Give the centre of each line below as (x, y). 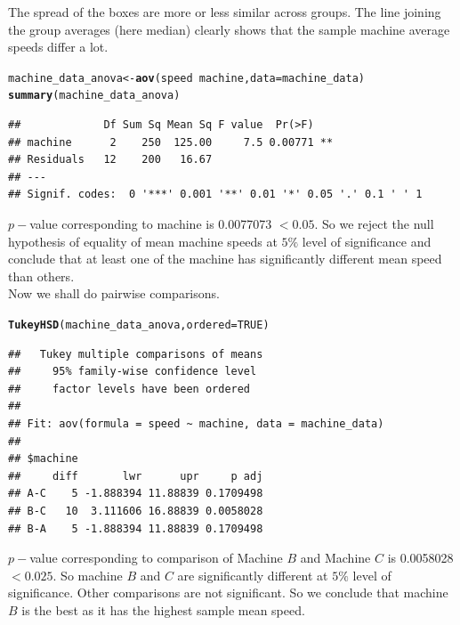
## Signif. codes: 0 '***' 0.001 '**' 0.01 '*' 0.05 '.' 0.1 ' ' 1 (215, 195)
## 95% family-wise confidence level (133, 372)
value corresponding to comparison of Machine (156, 558)
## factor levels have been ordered (129, 389)
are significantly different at (253, 575)
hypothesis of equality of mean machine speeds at (143, 241)
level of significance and (367, 241)
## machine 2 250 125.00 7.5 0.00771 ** (171, 142)
